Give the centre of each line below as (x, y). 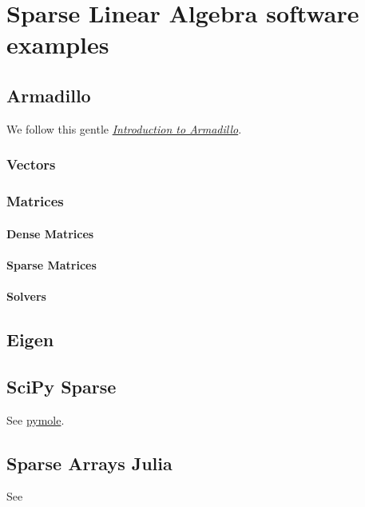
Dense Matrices (50, 233)
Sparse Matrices (52, 264)
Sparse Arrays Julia (89, 463)
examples (58, 44)
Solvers (26, 296)
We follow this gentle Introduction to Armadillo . (124, 128)
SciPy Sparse (61, 386)
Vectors (31, 164)
